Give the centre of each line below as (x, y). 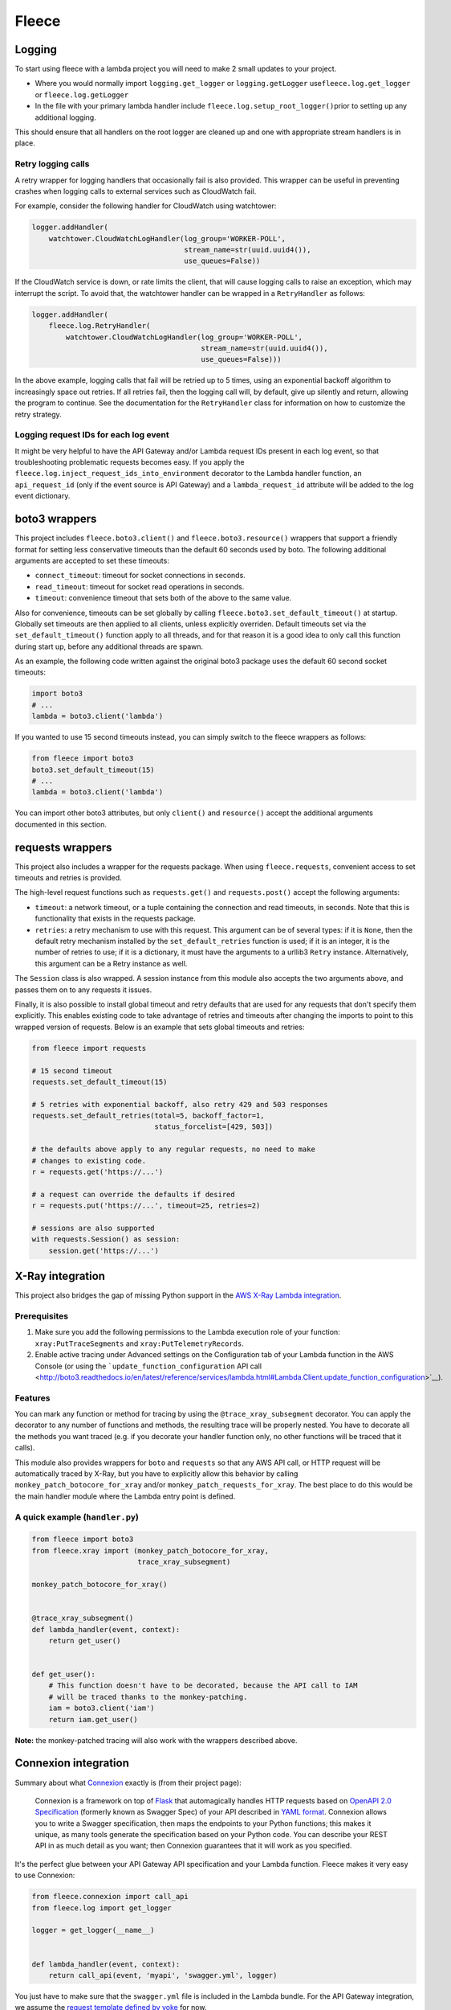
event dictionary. (43, 496)
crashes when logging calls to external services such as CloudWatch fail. (136, 191)
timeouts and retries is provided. (68, 878)
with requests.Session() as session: (106, 1239)
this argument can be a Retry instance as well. (111, 963)
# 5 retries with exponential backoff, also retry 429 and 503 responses (180, 1104)
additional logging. (65, 117)
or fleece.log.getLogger (82, 94)
